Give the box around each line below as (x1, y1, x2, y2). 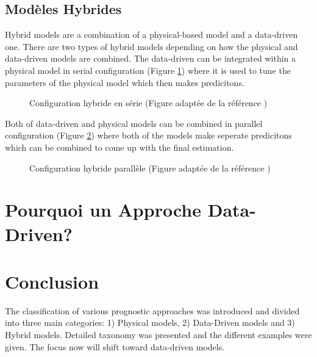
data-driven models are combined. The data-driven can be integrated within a (5, 52, 296, 65)
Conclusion (5, 269, 99, 294)
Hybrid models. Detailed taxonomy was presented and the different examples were (5, 328, 312, 341)
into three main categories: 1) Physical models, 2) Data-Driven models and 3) (5, 316, 295, 329)
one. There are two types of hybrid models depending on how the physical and (5, 40, 298, 52)
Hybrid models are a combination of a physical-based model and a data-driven (5, 28, 298, 41)
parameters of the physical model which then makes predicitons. (5, 76, 244, 88)
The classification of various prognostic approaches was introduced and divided (5, 304, 300, 317)
